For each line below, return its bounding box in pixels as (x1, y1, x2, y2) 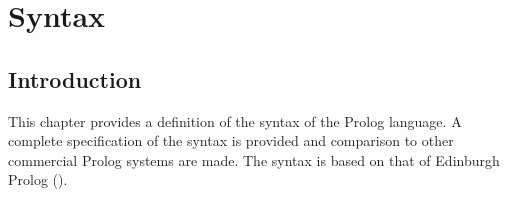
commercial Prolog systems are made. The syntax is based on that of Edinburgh (8, 149, 500, 170)
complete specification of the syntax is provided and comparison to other (8, 130, 454, 151)
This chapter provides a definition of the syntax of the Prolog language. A (8, 110, 462, 131)
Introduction (8, 63, 142, 94)
